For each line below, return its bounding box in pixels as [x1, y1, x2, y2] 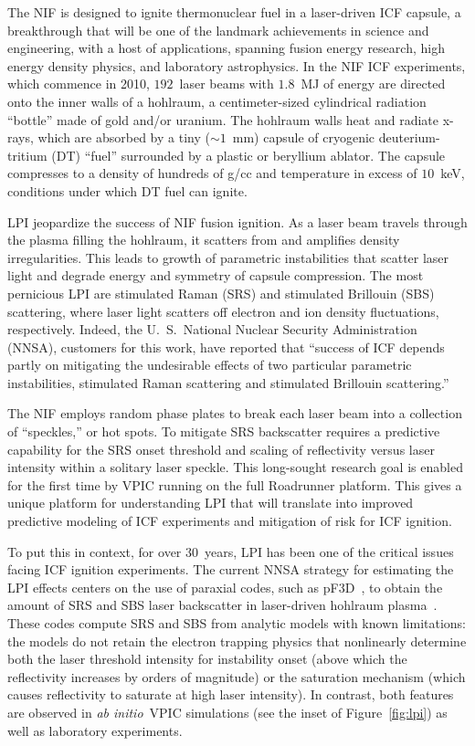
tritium [7, 145, 47, 164]
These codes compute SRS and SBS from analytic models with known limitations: [7, 614, 467, 632]
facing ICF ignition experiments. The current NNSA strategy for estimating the [7, 560, 454, 579]
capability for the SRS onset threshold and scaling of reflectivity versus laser [7, 439, 435, 458]
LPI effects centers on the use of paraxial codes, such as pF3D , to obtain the [7, 577, 443, 596]
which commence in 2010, [7, 74, 150, 93]
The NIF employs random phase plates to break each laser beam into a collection [7, 404, 462, 423]
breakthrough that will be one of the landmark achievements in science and [7, 20, 429, 39]
